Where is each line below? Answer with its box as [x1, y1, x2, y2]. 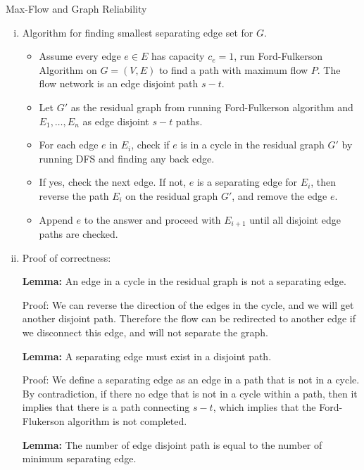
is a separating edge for [196, 174, 298, 189]
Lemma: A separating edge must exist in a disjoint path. [22, 348, 272, 363]
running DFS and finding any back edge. [39, 151, 215, 165]
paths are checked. [39, 226, 118, 241]
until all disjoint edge [249, 212, 341, 227]
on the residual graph [125, 188, 218, 203]
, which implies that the [213, 400, 316, 414]
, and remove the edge [232, 188, 327, 203]
